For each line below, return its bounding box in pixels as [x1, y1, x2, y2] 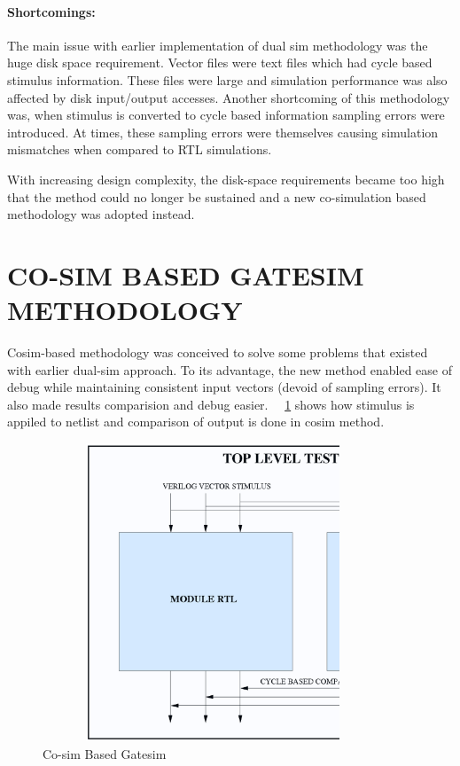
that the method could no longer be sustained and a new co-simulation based [7, 187, 426, 206]
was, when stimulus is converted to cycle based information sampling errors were [7, 106, 445, 124]
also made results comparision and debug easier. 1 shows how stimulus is [7, 395, 415, 413]
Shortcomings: [7, 2, 96, 20]
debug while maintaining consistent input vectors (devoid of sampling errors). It [7, 378, 441, 396]
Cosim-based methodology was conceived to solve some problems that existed [7, 343, 428, 362]
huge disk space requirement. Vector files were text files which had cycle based [7, 53, 433, 72]
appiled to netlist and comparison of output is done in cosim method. [7, 412, 385, 431]
